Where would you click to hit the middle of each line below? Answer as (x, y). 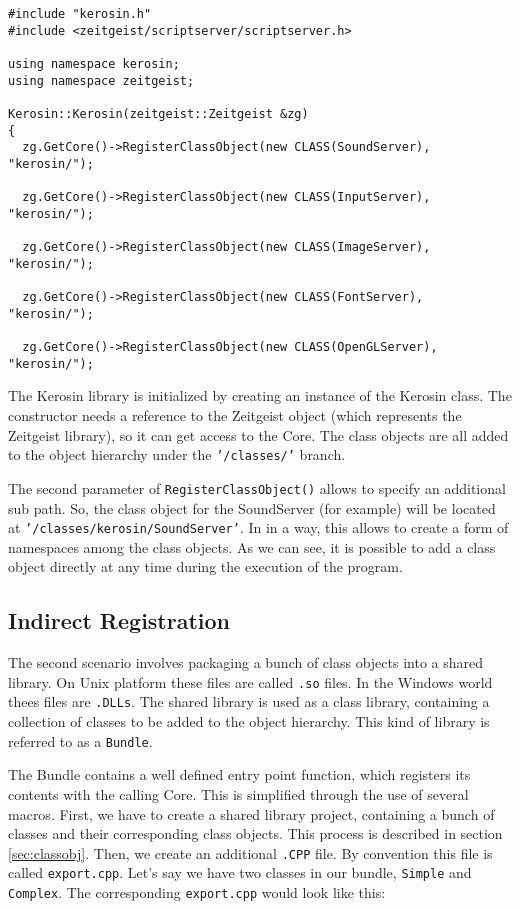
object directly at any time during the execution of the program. (205, 566)
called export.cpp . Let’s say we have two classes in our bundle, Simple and (240, 872)
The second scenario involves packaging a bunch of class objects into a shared (246, 662)
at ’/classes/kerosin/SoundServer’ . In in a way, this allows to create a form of (258, 527)
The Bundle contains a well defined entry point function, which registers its (239, 774)
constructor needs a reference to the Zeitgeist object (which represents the (235, 415)
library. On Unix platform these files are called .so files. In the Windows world (250, 681)
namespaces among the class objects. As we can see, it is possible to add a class (252, 546)
